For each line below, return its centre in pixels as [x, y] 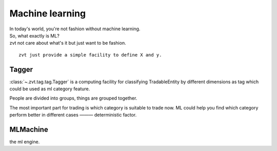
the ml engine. [25, 142]
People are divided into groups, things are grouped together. [73, 98]
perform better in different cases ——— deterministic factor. [73, 115]
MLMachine [29, 129]
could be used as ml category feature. [50, 89]
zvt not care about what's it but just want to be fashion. [68, 43]
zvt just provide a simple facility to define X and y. [90, 55]
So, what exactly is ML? [35, 35]
